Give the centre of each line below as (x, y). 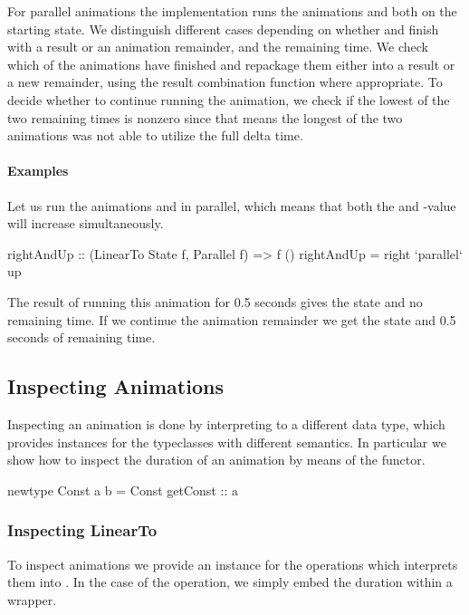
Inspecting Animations (115, 386)
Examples (38, 171)
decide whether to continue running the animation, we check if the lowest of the (229, 99)
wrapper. (32, 599)
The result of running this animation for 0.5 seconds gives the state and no (215, 301)
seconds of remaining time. (81, 337)
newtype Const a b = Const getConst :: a (123, 490)
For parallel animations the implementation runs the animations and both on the (232, 11)
